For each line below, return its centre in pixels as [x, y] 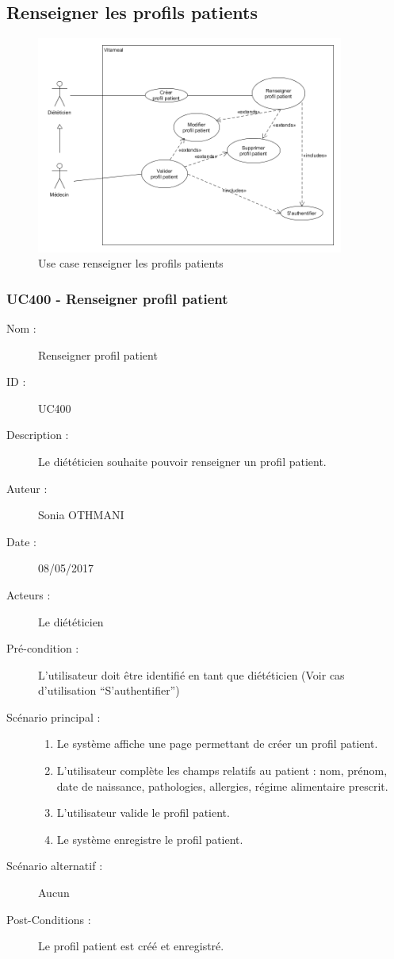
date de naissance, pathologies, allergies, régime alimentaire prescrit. [222, 786]
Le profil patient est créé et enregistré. [131, 946]
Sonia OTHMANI [81, 515]
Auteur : [27, 488]
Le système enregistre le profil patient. [150, 839]
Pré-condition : [43, 648]
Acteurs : [29, 594]
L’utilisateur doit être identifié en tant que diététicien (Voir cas [191, 674]
